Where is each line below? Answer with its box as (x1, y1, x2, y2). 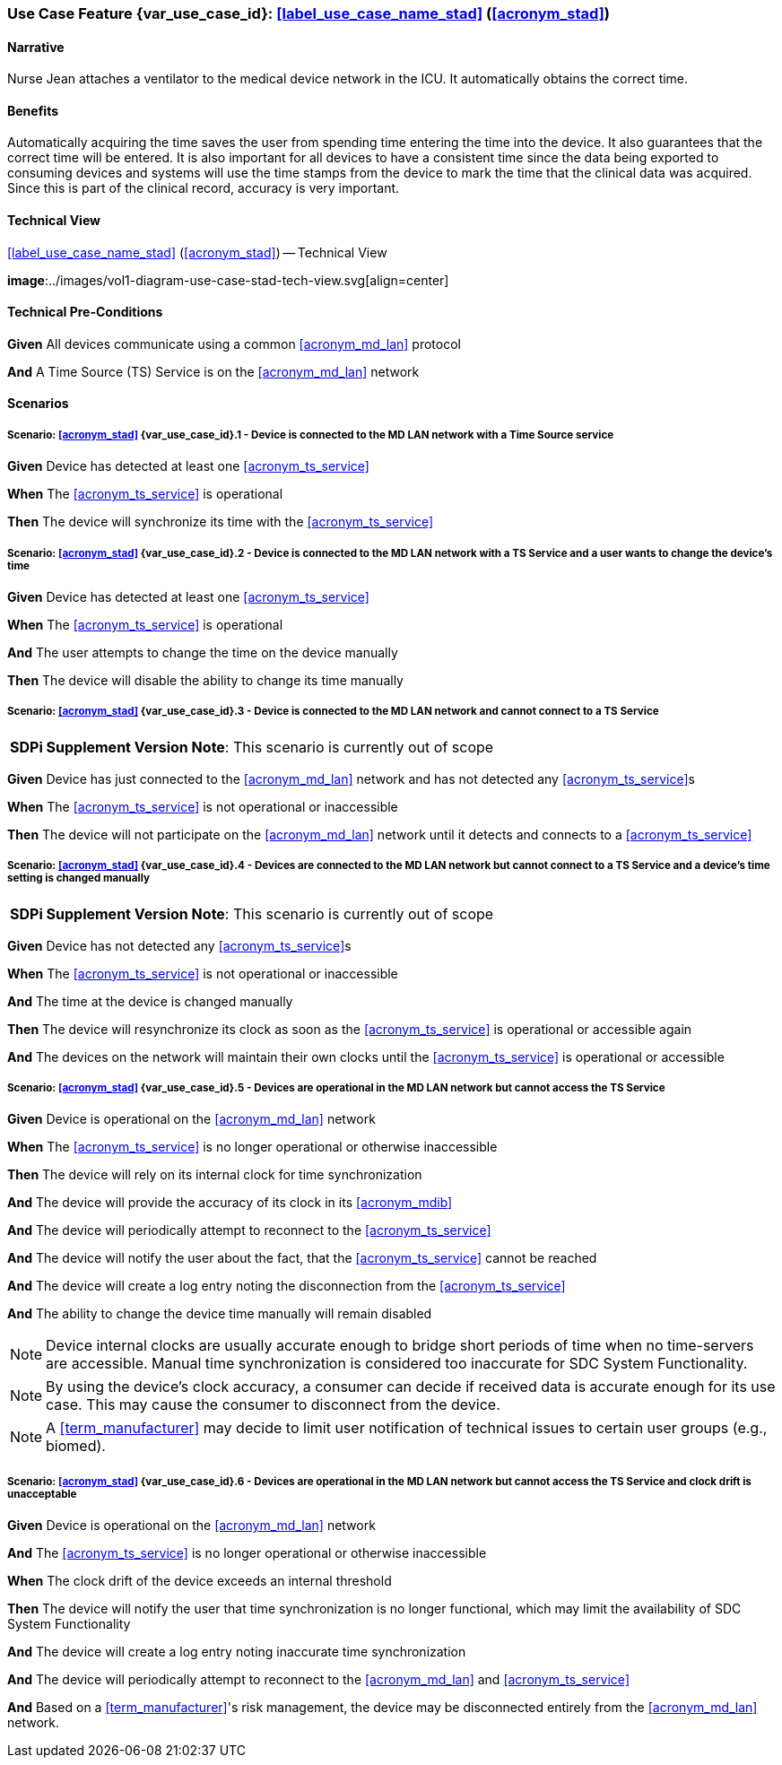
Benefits (7, 102, 59, 118)
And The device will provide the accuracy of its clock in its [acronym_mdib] (7, 1195, 453, 1211)
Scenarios (7, 396, 69, 412)
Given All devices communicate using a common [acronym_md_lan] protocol (7, 335, 461, 352)
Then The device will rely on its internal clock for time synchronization (7, 1167, 422, 1183)
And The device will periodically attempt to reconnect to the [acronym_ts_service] (7, 1222, 491, 1239)
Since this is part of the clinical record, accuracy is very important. (7, 180, 400, 196)
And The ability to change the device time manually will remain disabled (7, 1306, 432, 1322)
